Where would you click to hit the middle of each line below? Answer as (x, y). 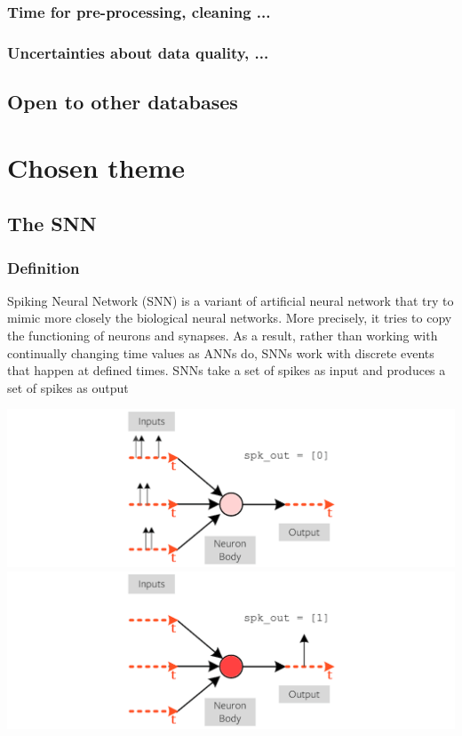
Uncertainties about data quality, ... (138, 52)
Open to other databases (123, 102)
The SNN (52, 224)
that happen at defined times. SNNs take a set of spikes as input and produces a (227, 370)
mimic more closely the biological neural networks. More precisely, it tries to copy (230, 318)
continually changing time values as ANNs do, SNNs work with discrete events (221, 352)
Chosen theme (96, 167)
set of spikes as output (68, 387)
